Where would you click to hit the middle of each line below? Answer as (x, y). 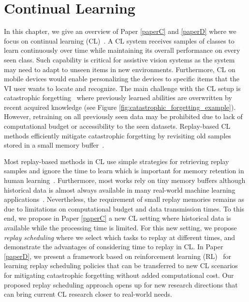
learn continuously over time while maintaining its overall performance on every (122, 50)
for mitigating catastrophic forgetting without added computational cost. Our (119, 275)
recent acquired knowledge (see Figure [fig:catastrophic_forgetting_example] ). (120, 107)
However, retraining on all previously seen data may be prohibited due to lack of (123, 116)
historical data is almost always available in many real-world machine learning (120, 189)
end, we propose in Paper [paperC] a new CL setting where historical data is (117, 218)
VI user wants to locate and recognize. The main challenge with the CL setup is (122, 88)
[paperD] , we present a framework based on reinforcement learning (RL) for (118, 256)
